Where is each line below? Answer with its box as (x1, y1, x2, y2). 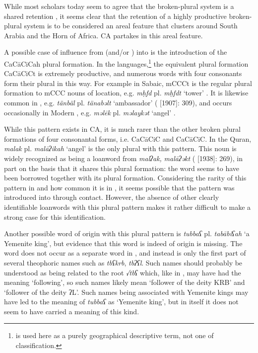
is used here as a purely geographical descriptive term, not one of (15, 330, 214, 341)
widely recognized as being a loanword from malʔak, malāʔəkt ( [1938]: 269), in (4, 153, 243, 163)
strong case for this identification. (4, 211, 106, 222)
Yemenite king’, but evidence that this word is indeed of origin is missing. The (4, 238, 243, 248)
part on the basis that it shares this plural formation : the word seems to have (4, 163, 240, 173)
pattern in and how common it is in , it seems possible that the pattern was (4, 182, 235, 192)
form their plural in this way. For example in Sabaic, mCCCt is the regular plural (4, 78, 252, 88)
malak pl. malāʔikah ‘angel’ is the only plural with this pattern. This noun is (4, 143, 237, 154)
